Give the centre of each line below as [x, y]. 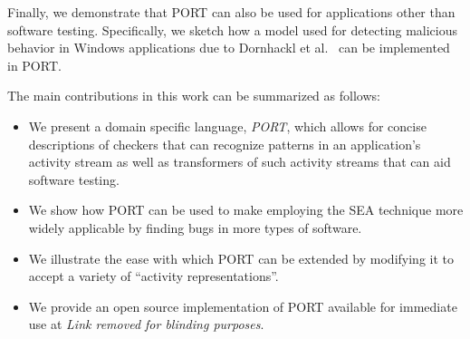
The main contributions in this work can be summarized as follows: [194, 96]
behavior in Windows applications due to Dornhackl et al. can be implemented [229, 48]
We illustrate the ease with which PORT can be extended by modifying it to [241, 258]
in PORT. [34, 65]
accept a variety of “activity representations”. [153, 276]
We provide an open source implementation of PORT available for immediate [243, 306]
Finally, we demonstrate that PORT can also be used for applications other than [231, 12]
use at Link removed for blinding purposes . [146, 324]
